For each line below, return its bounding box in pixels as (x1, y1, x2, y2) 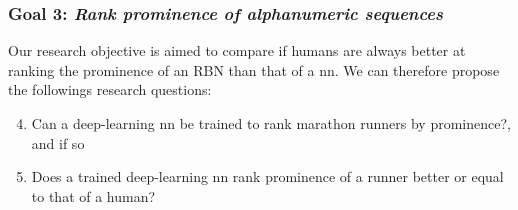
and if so (31, 132, 85, 153)
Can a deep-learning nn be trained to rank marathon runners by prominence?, (31, 113, 511, 133)
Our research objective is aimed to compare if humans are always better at (8, 40, 466, 61)
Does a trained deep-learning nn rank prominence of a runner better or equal (31, 166, 504, 187)
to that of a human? (31, 185, 156, 206)
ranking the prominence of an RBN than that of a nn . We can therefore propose (8, 59, 500, 80)
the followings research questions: (8, 79, 212, 100)
